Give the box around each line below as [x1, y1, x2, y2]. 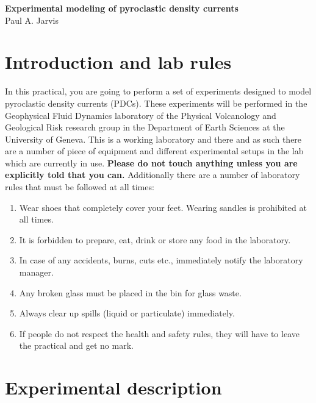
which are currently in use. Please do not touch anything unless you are [5, 156, 298, 169]
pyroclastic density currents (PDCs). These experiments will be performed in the [5, 96, 307, 109]
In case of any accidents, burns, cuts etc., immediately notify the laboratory [19, 254, 303, 266]
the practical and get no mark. [19, 339, 134, 352]
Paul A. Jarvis [5, 13, 59, 26]
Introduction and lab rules [5, 49, 232, 74]
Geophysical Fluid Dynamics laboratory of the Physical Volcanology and [5, 109, 276, 121]
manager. [19, 266, 54, 279]
